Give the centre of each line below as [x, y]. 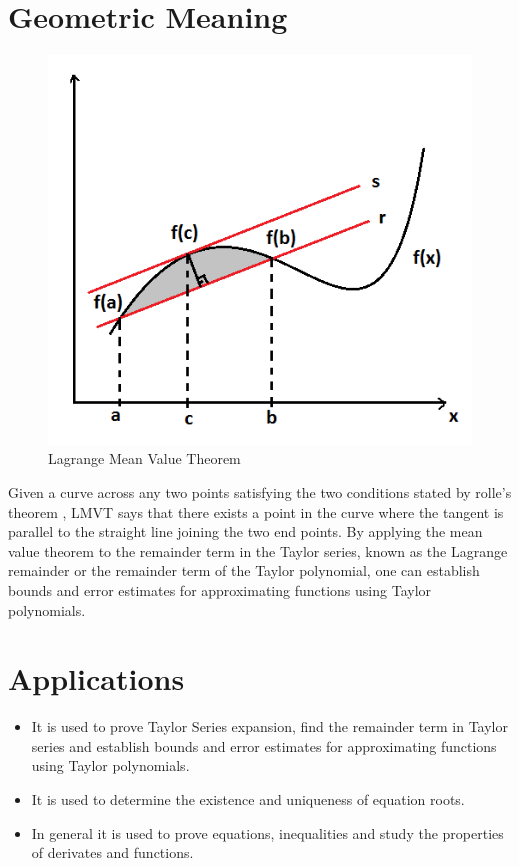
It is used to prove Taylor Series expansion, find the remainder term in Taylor [269, 726]
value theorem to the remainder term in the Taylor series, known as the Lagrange [258, 550]
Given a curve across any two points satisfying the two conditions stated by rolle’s [260, 491]
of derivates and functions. [112, 852]
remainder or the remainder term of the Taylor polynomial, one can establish [244, 570]
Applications [96, 678]
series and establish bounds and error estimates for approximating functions [264, 745]
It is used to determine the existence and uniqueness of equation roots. [248, 799]
